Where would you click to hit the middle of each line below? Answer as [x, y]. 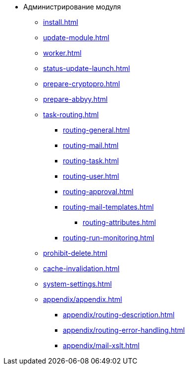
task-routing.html [71, 114]
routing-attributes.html [119, 222]
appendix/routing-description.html [119, 315]
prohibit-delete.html [75, 253]
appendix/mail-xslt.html [101, 345]
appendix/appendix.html [83, 299]
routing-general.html [96, 130]
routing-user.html [91, 176]
